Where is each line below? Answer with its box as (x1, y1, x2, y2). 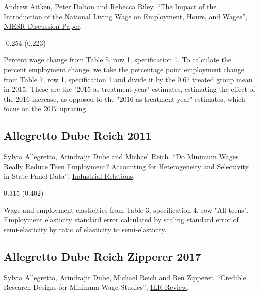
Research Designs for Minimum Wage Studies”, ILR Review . (4, 282, 189, 292)
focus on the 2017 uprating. (4, 103, 88, 114)
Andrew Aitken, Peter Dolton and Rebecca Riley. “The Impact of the (4, 1, 217, 11)
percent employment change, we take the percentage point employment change (4, 64, 245, 74)
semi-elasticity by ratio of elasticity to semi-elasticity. (4, 224, 167, 234)
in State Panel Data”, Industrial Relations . (4, 171, 135, 181)
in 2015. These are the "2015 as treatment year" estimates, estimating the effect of (4, 84, 255, 94)
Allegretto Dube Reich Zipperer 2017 (4, 248, 201, 264)
